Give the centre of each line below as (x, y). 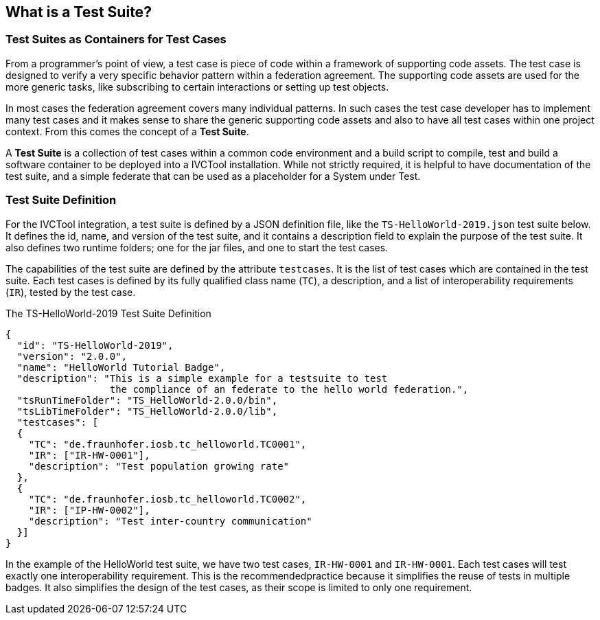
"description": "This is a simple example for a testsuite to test (202, 378)
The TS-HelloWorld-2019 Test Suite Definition (108, 313)
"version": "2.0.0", (72, 356)
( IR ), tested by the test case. (71, 292)
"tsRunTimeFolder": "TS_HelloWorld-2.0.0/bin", (147, 400)
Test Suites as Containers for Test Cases (116, 39)
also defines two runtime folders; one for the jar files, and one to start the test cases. (197, 247)
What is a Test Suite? (79, 12)
